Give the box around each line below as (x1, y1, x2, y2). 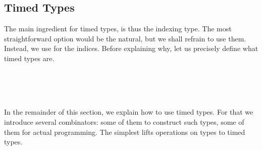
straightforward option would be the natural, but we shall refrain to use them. (4, 33, 246, 43)
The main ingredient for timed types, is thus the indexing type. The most (4, 23, 232, 34)
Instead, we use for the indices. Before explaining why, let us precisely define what (4, 43, 258, 54)
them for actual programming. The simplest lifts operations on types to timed (4, 126, 245, 137)
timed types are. (4, 53, 55, 63)
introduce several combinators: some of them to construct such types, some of (4, 116, 244, 127)
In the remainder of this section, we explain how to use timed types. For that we (4, 107, 253, 117)
